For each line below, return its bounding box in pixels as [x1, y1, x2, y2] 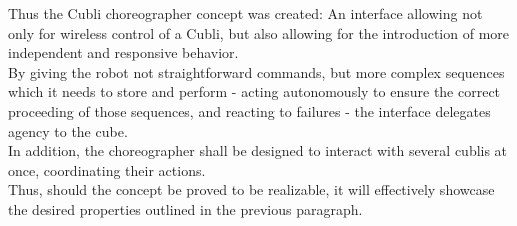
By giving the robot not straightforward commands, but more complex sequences [8, 61, 505, 82]
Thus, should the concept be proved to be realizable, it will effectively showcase [8, 179, 495, 200]
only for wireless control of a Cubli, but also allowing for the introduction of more [8, 22, 510, 43]
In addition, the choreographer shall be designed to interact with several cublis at [8, 140, 508, 161]
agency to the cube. [8, 120, 128, 141]
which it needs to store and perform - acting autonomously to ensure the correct [8, 81, 501, 102]
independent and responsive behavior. [8, 42, 239, 63]
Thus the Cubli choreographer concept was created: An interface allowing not [8, 3, 483, 23]
